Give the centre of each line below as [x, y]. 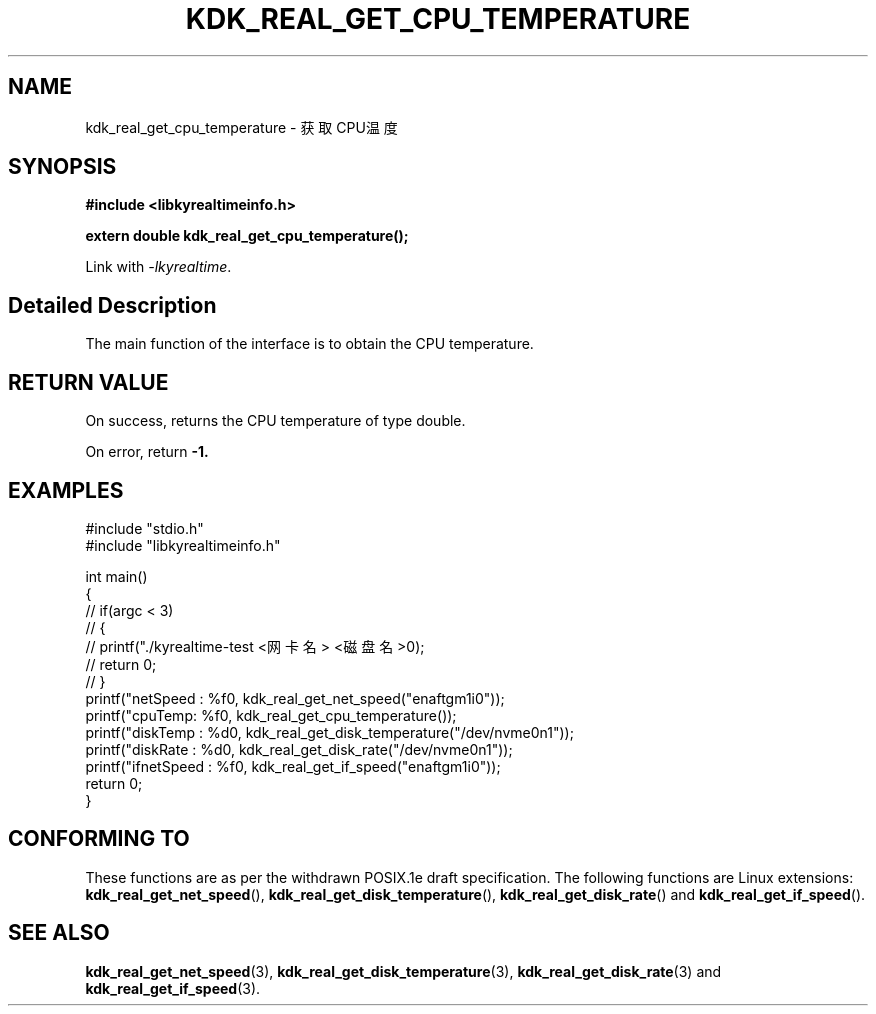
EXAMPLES [66, 490]
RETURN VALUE [88, 382]
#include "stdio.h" [144, 528]
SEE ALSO [59, 933]
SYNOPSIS [62, 167]
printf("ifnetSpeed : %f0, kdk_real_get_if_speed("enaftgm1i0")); [293, 766]
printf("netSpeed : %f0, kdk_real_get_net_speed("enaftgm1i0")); [295, 698]
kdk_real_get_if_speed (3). [173, 988]
